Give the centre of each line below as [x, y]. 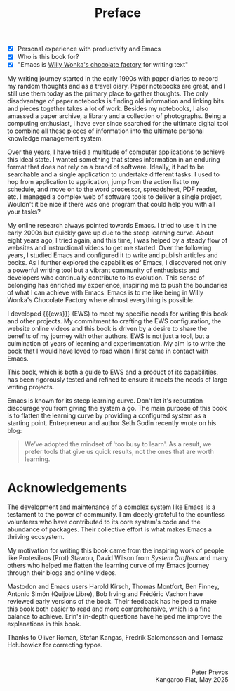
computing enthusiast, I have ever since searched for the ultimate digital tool [118, 124]
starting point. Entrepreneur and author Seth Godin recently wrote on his [112, 423]
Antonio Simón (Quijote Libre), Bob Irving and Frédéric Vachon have [105, 594]
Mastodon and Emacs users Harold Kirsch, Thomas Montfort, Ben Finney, [113, 587]
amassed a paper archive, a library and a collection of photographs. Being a [117, 116]
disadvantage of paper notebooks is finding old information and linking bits [116, 101]
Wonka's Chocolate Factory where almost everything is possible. [101, 300]
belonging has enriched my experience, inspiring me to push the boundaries [117, 285]
